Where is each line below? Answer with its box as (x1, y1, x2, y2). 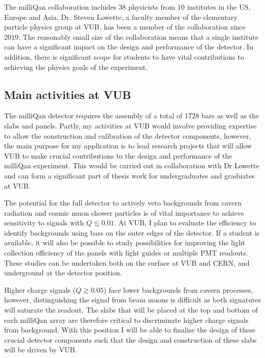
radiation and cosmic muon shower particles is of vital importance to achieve (4, 207, 244, 218)
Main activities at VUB (4, 86, 131, 102)
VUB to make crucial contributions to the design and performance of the (4, 150, 232, 161)
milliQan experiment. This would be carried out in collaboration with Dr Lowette (4, 160, 259, 171)
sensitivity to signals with (4, 217, 84, 228)
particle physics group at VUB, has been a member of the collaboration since (4, 21, 246, 32)
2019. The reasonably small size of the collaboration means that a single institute (4, 31, 258, 42)
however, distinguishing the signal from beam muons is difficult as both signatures (4, 294, 261, 305)
